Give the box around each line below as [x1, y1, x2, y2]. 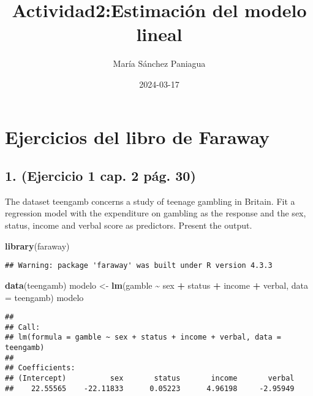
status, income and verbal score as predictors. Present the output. [5, 219, 252, 232]
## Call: [5, 322, 40, 332]
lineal [136, 21, 183, 47]
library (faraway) [5, 239, 70, 252]
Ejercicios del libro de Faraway [5, 124, 270, 149]
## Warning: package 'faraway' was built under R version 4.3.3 [5, 261, 273, 270]
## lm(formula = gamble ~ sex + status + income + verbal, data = [5, 333, 282, 342]
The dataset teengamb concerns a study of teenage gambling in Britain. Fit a [5, 194, 295, 207]
